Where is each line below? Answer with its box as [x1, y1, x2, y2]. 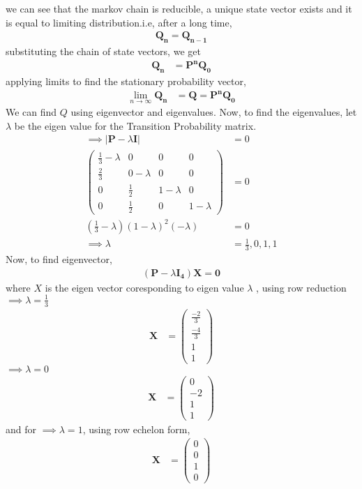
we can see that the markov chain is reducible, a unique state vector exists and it [6, 1, 352, 15]
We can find [6, 105, 57, 119]
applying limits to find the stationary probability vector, [6, 73, 246, 88]
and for [6, 421, 37, 436]
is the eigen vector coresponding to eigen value [45, 280, 244, 294]
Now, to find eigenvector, [6, 252, 112, 266]
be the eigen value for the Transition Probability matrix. [14, 118, 257, 133]
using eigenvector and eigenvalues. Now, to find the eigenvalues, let [70, 105, 357, 119]
